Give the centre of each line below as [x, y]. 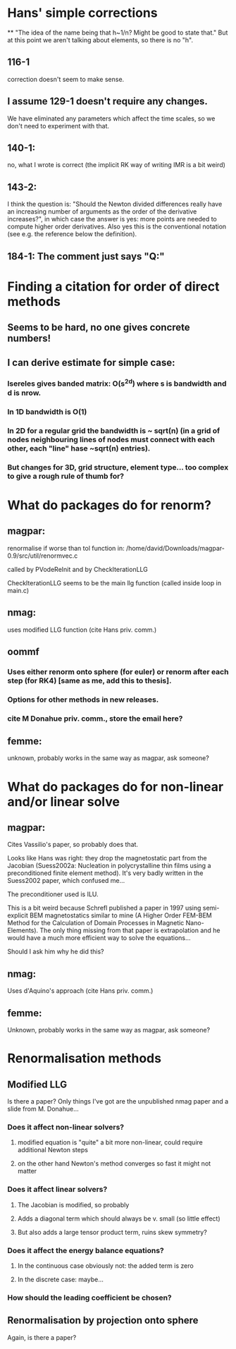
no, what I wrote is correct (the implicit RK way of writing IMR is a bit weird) [116, 165]
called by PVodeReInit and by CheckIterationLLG [77, 569]
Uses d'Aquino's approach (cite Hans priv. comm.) [80, 991]
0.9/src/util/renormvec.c [43, 556]
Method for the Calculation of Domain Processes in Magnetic [96, 923]
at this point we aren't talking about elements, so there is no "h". [100, 39]
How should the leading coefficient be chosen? [89, 1298]
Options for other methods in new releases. [83, 700]
